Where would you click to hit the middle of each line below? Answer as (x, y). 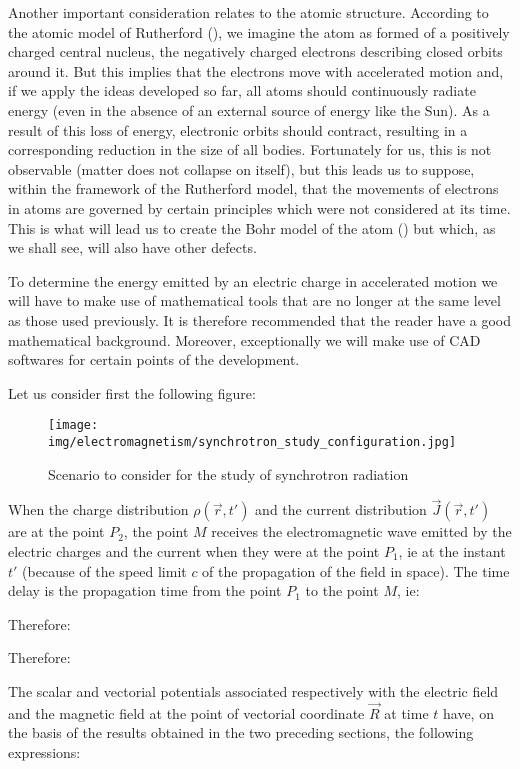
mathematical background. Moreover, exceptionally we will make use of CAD (244, 339)
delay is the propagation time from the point (145, 590)
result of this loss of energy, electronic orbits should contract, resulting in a (238, 129)
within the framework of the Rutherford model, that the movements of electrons (253, 188)
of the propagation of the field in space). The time (356, 570)
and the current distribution (341, 509)
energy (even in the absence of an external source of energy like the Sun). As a (249, 109)
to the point (342, 590)
